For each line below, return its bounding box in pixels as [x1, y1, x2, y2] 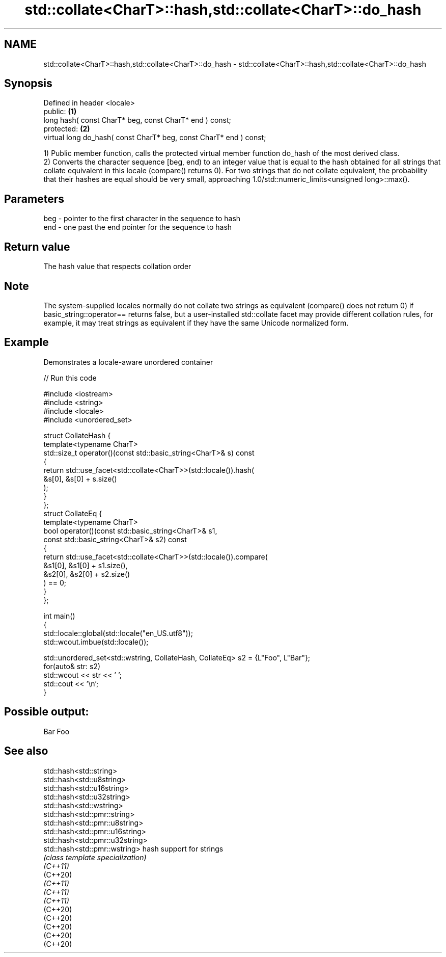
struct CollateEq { [43, 509, 102, 518]
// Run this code [43, 373, 97, 382]
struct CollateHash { [43, 431, 111, 440]
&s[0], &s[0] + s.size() [43, 474, 117, 483]
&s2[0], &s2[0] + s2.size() [43, 569, 130, 578]
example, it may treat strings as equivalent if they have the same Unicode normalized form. [43, 318, 349, 327]
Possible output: [4, 705, 89, 719]
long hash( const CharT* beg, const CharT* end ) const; [43, 116, 231, 125]
